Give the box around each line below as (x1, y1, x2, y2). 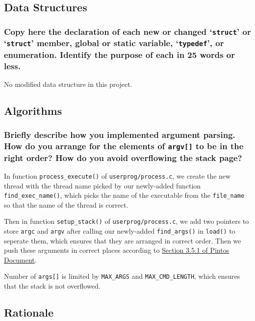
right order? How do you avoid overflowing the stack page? (4, 151, 242, 163)
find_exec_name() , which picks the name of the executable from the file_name (4, 190, 245, 200)
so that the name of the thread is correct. (4, 199, 128, 210)
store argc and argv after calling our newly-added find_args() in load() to (4, 226, 235, 236)
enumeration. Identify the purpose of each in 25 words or (4, 48, 235, 60)
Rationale (4, 305, 53, 320)
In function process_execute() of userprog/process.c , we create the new (4, 170, 231, 181)
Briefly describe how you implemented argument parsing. (4, 129, 235, 141)
